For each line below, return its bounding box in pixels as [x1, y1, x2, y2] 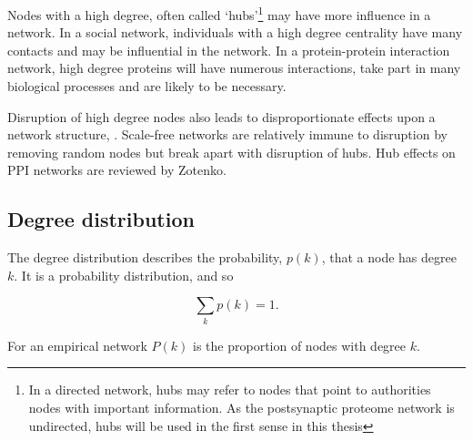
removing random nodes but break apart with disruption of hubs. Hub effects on [7, 142, 456, 161]
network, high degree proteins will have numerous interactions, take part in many [7, 58, 461, 77]
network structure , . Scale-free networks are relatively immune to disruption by [7, 125, 448, 144]
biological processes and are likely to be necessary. [7, 77, 287, 96]
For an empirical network [7, 335, 147, 354]
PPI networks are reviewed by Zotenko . [7, 160, 226, 179]
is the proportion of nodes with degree [193, 335, 407, 354]
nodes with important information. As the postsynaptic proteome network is [28, 397, 455, 416]
